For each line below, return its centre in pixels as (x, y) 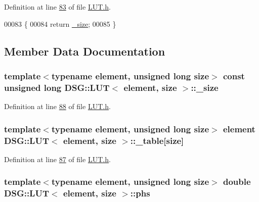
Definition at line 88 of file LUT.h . (57, 106)
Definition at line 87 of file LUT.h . (57, 159)
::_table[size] (157, 140)
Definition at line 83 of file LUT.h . (57, 7)
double (237, 182)
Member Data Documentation (85, 51)
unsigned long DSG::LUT (57, 87)
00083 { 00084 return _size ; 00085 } (60, 23)
